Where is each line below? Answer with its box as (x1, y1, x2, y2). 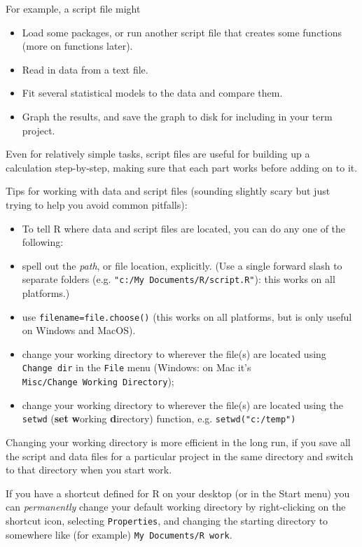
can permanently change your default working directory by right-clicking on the (6, 499, 346, 514)
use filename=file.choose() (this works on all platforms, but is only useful (22, 309, 352, 324)
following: (22, 235, 64, 249)
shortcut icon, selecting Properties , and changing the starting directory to (6, 513, 328, 527)
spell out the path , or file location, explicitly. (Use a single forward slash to (22, 258, 342, 272)
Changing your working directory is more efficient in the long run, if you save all (6, 434, 351, 449)
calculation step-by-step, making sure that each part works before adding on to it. (6, 160, 358, 174)
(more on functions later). (22, 39, 133, 53)
